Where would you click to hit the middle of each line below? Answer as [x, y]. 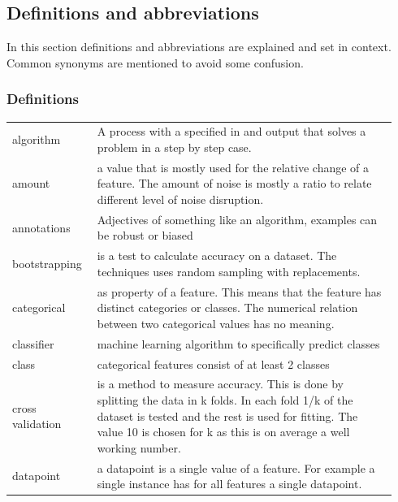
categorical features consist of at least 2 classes [213, 364]
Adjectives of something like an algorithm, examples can [237, 219]
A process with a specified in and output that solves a [231, 131]
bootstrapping [47, 264]
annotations [41, 227]
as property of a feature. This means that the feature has [239, 291]
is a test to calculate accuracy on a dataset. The [217, 255]
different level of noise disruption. [180, 199]
